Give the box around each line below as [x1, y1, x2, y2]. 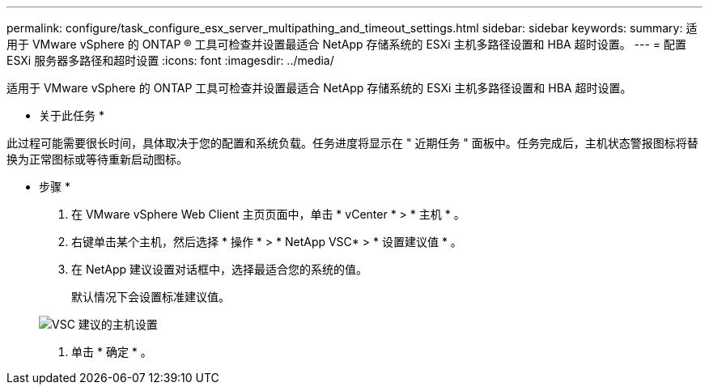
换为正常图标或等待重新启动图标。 [6, 152, 188, 166]
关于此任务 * [39, 108, 104, 122]
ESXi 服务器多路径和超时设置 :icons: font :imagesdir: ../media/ [6, 53, 334, 67]
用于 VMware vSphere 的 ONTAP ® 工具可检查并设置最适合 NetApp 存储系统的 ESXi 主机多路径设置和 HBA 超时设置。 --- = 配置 [6, 37, 687, 51]
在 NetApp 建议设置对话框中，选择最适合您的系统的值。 [71, 262, 367, 276]
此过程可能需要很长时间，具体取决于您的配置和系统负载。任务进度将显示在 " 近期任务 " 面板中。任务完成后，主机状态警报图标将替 [6, 136, 698, 150]
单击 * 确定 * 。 [71, 345, 152, 359]
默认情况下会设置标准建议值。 [71, 290, 230, 304]
